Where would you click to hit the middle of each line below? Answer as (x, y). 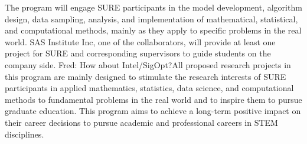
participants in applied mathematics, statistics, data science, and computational (149, 88)
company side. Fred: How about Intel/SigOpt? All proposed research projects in (148, 64)
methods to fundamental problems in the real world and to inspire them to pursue (153, 99)
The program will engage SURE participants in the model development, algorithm (153, 7)
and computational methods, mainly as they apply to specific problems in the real (153, 30)
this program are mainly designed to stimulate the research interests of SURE (146, 76)
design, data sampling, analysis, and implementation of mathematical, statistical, (151, 19)
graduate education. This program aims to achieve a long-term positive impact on (153, 111)
